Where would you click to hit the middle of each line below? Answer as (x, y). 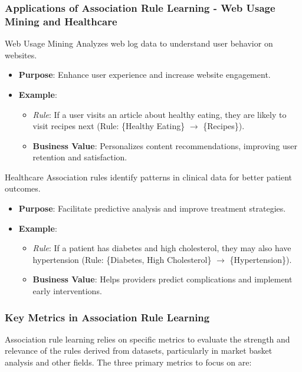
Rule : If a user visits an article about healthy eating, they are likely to (160, 114)
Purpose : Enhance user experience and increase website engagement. (145, 75)
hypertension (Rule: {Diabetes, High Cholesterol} (122, 259)
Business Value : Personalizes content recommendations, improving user (165, 145)
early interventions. (67, 291)
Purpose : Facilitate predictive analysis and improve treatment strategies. (152, 208)
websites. (21, 55)
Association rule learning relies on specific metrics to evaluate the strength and (147, 339)
